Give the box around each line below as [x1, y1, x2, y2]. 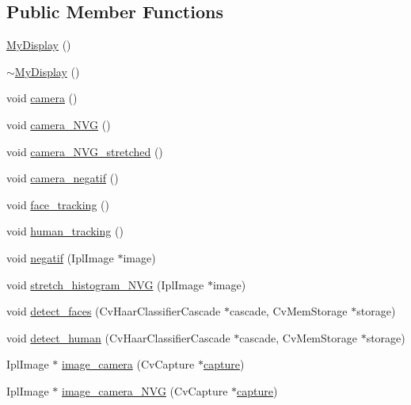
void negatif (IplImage [6, 249, 114, 266]
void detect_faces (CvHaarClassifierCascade [6, 303, 221, 319]
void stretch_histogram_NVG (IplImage [6, 276, 204, 292]
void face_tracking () [6, 196, 109, 212]
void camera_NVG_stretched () [6, 143, 163, 159]
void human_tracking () [6, 223, 124, 239]
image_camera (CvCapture [62, 356, 195, 373]
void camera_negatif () [6, 170, 119, 186]
